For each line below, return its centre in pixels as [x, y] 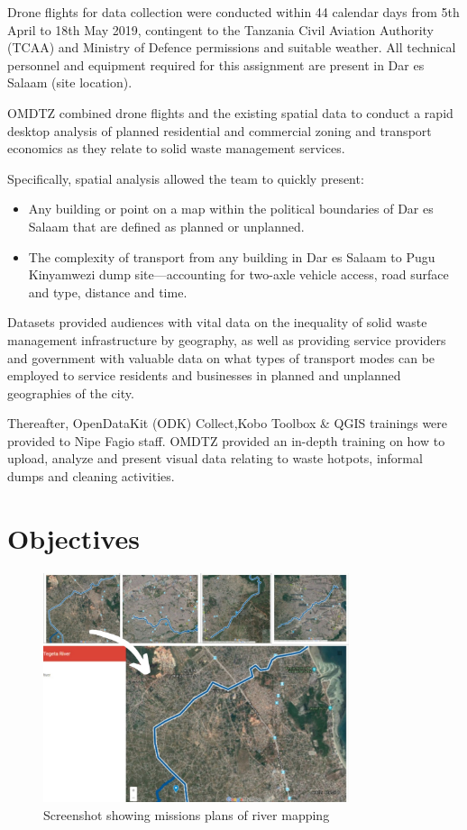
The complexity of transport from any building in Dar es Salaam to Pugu [232, 256]
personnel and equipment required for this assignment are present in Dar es [216, 64]
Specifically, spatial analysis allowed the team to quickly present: [186, 178]
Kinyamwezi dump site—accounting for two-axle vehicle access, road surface [238, 274]
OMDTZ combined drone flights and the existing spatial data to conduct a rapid [230, 112]
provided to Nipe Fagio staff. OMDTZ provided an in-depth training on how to [226, 440]
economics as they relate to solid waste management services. [176, 148]
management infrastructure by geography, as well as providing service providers [227, 339]
